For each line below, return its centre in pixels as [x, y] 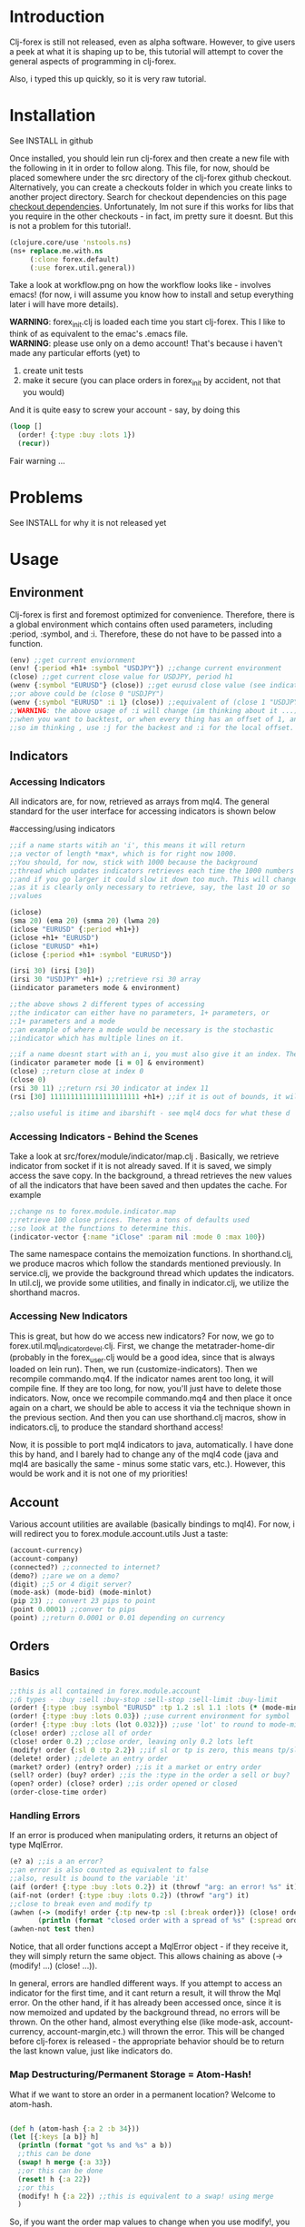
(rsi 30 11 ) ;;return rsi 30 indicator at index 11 [109, 1088]
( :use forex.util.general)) [83, 268]
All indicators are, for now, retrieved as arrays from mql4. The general [139, 802]
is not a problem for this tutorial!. [70, 225]
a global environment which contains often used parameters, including [141, 624]
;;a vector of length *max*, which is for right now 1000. [123, 854]
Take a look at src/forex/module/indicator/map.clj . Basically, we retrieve [144, 1156]
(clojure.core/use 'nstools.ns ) [70, 242]
